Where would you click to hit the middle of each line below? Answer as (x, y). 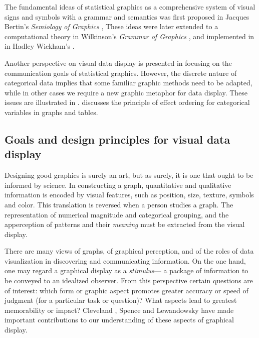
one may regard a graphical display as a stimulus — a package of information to (126, 270)
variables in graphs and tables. (51, 112)
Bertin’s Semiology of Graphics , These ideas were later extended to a (111, 26)
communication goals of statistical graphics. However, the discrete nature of (121, 73)
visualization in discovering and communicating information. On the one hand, (125, 260)
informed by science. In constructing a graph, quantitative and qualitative (118, 185)
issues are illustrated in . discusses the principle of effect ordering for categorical (127, 102)
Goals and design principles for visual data (117, 139)
